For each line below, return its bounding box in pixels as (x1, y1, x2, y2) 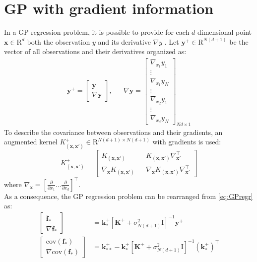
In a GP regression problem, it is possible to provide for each (4, 27, 190, 37)
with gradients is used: (152, 136, 221, 147)
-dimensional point (195, 27, 252, 37)
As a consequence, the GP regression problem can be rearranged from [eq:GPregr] (4, 191, 253, 201)
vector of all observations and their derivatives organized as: (4, 46, 187, 57)
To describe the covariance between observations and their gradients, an (4, 127, 223, 137)
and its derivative (98, 36, 151, 47)
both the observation (27, 36, 90, 47)
